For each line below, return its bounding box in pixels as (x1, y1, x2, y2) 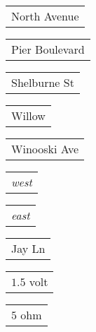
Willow (11, 107, 46, 124)
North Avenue (11, 8, 79, 24)
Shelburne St (11, 74, 74, 90)
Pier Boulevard (11, 41, 85, 57)
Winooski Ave (11, 141, 79, 157)
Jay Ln (11, 240, 46, 256)
